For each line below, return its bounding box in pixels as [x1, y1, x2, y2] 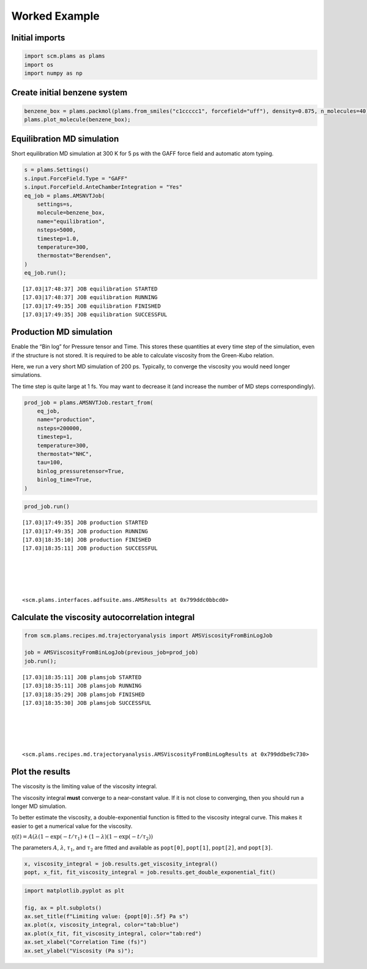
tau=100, [37, 459, 64, 466]
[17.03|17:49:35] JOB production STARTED [22, 519, 148, 526]
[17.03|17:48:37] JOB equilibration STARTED [22, 286, 158, 292]
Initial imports [11, 32, 65, 43]
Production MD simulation [11, 327, 113, 337]
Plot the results [11, 767, 70, 777]
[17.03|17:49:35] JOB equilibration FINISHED [22, 302, 161, 310]
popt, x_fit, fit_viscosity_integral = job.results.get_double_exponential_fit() [24, 869, 276, 876]
